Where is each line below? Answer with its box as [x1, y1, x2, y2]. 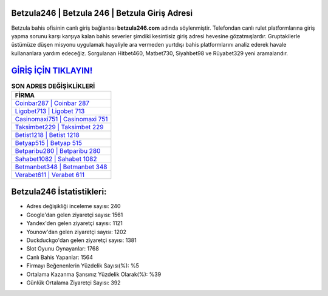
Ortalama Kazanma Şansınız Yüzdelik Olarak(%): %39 [26, 271, 162, 278]
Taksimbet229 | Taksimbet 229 [15, 123, 104, 131]
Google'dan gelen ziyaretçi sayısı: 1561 [26, 211, 123, 218]
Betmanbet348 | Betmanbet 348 [15, 163, 108, 171]
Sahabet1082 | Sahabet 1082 [15, 155, 97, 163]
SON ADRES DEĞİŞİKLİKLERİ [11, 82, 95, 90]
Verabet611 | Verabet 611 [15, 170, 85, 179]
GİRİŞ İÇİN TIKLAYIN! [11, 66, 93, 76]
